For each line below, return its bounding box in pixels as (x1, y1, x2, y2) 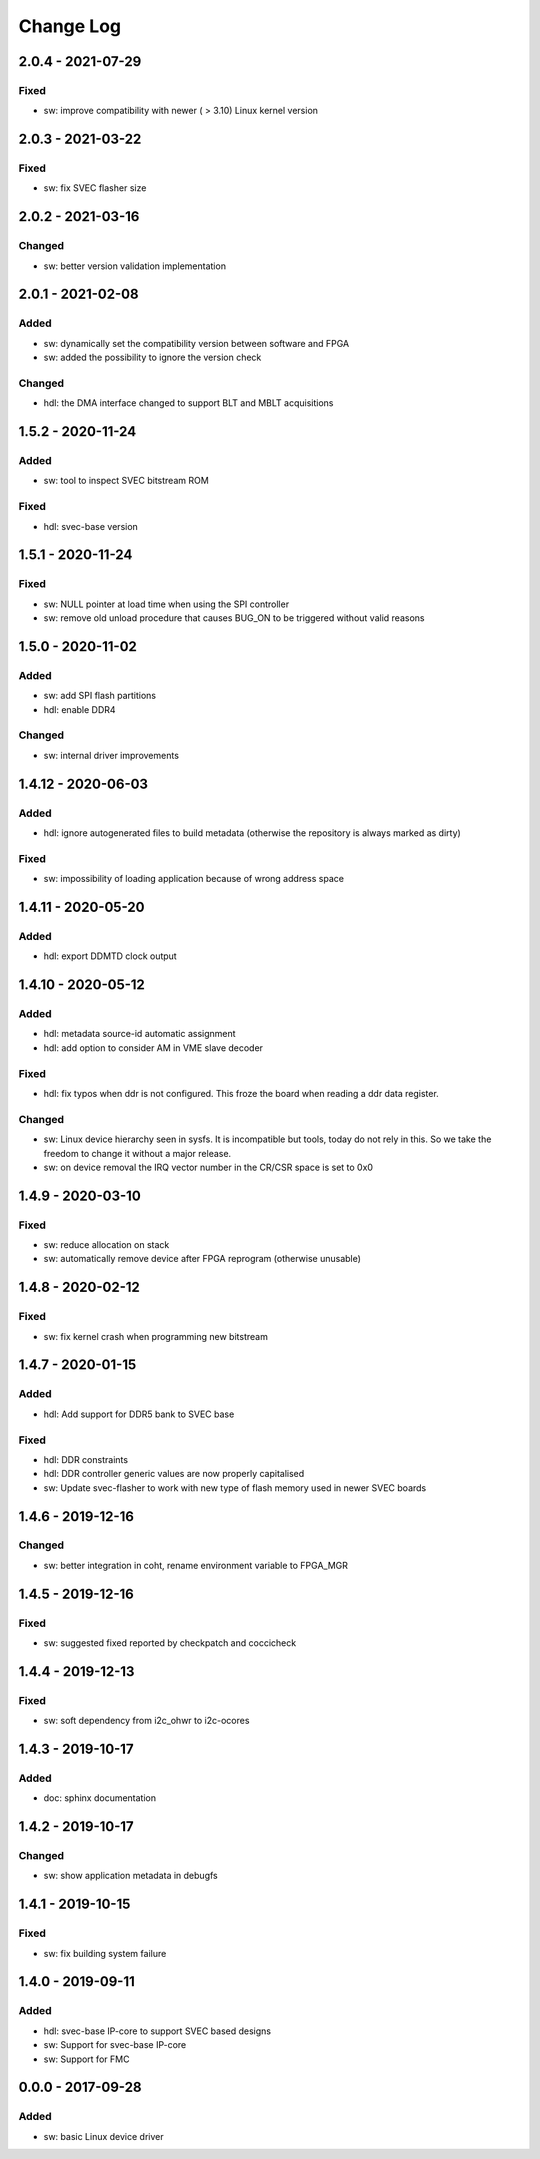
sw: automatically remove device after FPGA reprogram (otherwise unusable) (43, 1253, 362, 1265)
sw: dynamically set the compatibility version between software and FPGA (43, 337, 350, 349)
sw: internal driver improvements (43, 749, 180, 761)
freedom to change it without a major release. (43, 1147, 232, 1159)
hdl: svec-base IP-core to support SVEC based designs (43, 2025, 272, 2037)
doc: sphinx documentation (43, 1792, 157, 1804)
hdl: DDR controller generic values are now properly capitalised (43, 1468, 305, 1480)
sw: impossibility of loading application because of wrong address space (43, 873, 345, 885)
